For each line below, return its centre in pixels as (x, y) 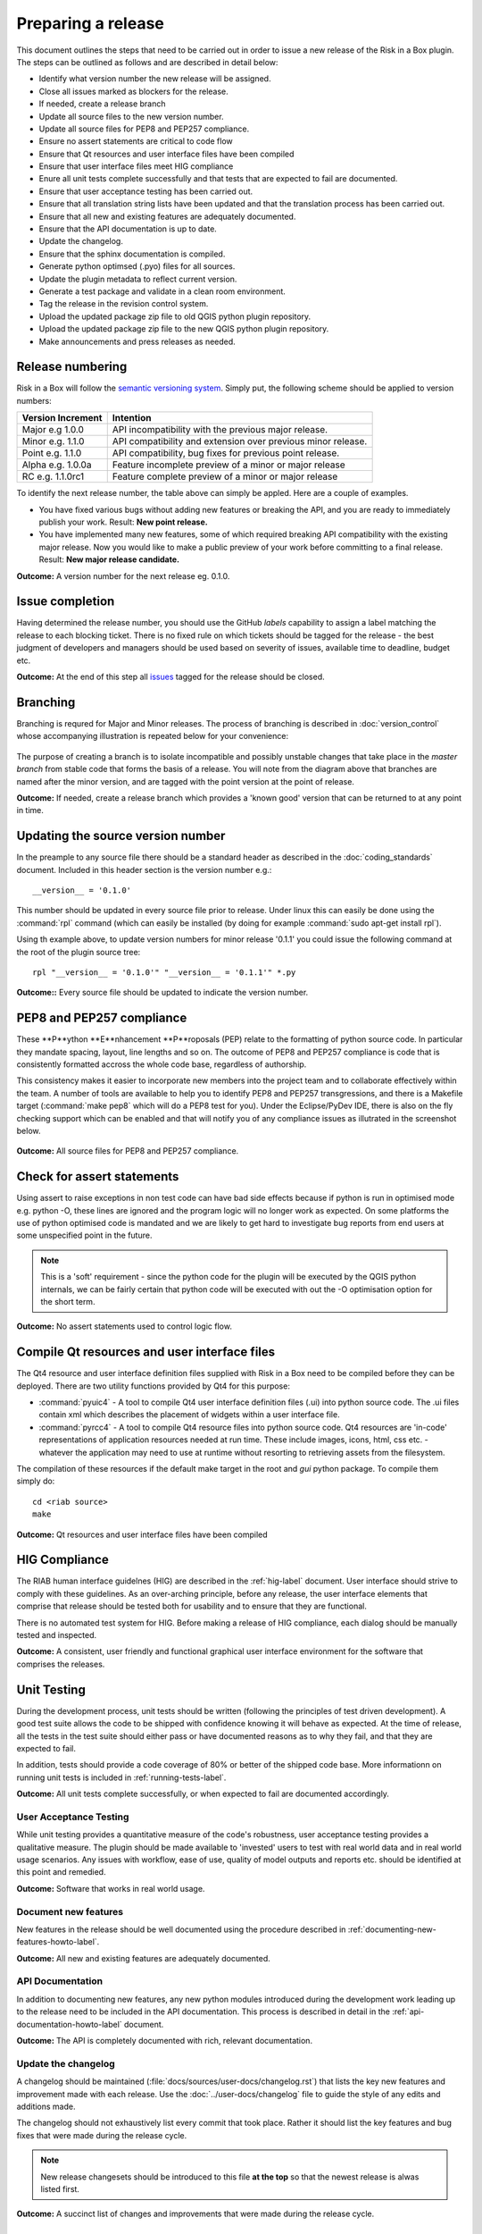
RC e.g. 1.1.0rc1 (53, 476)
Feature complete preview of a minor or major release (225, 476)
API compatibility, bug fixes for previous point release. (226, 453)
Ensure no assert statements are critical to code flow (136, 141)
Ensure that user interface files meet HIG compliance (136, 166)
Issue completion (66, 602)
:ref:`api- (408, 2011)
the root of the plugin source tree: (79, 952)
